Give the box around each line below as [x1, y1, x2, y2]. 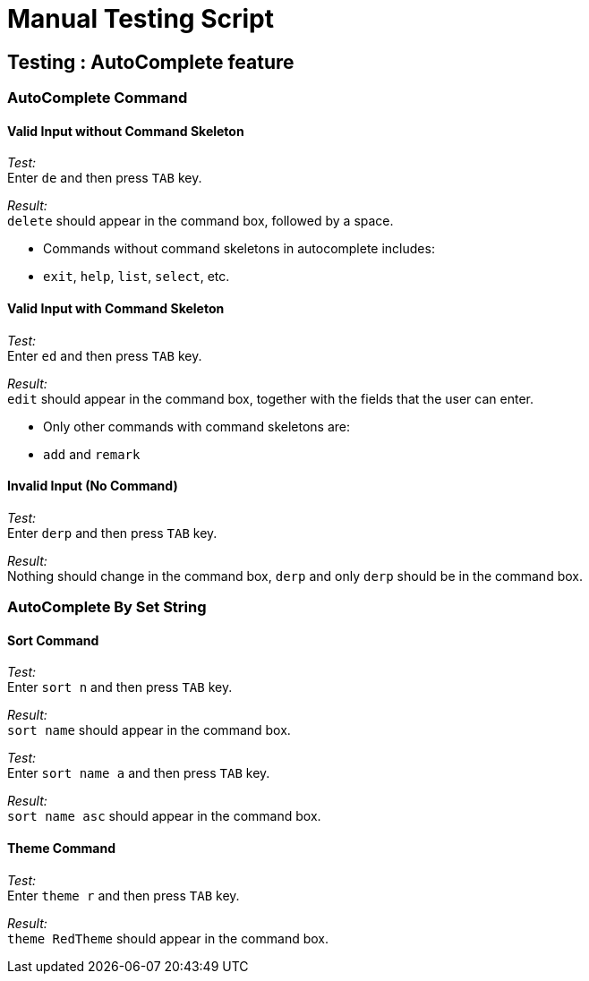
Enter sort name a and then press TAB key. [7, 765, 270, 781]
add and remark [43, 446, 141, 462]
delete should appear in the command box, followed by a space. [7, 213, 394, 229]
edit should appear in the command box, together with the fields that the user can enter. [7, 390, 534, 406]
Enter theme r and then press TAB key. [7, 887, 240, 903]
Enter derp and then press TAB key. [7, 525, 218, 541]
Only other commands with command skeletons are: [43, 418, 351, 434]
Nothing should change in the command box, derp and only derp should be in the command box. [7, 567, 583, 584]
